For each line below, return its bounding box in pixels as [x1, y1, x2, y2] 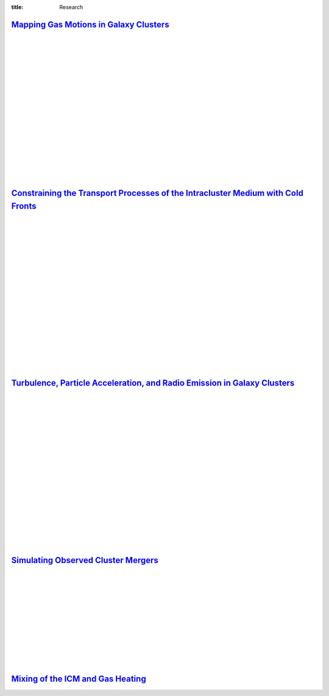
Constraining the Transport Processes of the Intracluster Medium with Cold [11, 188, 304, 198]
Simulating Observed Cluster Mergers [11, 555, 158, 565]
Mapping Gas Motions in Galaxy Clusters [11, 19, 170, 30]
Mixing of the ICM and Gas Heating [11, 673, 146, 684]
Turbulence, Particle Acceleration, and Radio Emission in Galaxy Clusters [11, 378, 295, 389]
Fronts [11, 201, 37, 211]
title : [11, 4, 24, 10]
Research [59, 4, 83, 10]
